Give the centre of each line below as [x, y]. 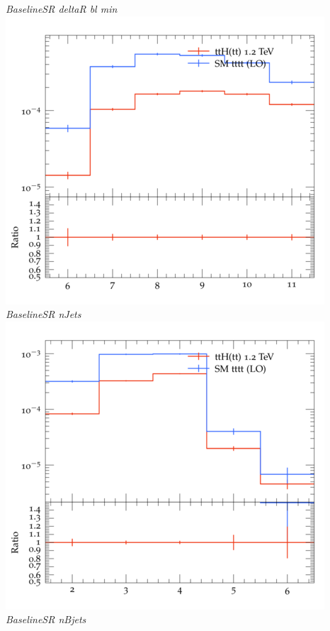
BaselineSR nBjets [46, 619]
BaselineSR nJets [44, 314]
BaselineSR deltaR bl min [62, 9]
